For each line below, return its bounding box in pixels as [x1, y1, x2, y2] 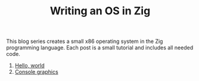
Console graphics [14, 68, 58, 76]
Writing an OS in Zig [49, 4, 151, 18]
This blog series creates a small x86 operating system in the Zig [6, 38, 163, 45]
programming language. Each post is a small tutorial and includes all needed [6, 44, 194, 51]
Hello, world [14, 62, 45, 69]
